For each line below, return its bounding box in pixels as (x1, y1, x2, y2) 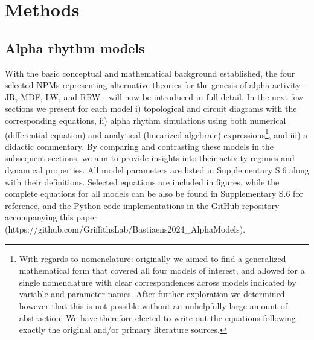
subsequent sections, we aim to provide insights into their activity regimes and (5, 152, 295, 164)
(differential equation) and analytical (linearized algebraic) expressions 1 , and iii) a (5, 126, 308, 141)
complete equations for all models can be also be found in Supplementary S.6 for (5, 187, 303, 200)
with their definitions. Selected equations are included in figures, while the (5, 175, 280, 188)
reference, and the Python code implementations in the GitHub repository (5, 199, 280, 211)
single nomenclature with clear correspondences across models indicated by (19, 275, 296, 288)
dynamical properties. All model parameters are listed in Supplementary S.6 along (5, 163, 309, 176)
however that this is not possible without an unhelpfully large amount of (19, 299, 287, 312)
